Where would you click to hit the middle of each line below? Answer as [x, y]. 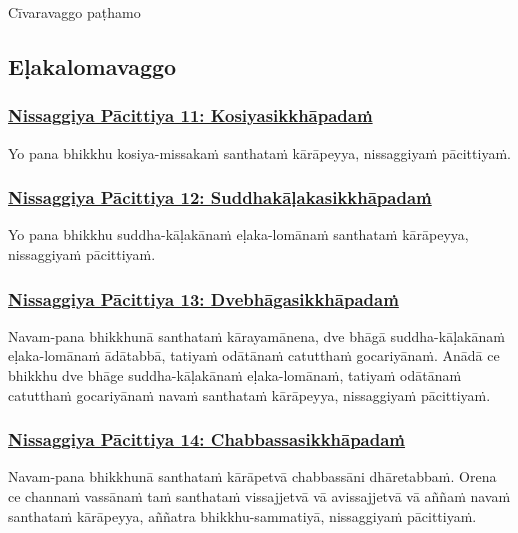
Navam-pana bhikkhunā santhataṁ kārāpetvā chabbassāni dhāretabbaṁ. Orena [252, 476]
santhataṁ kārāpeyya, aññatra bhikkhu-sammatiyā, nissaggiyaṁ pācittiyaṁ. [242, 515]
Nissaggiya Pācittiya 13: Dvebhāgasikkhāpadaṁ [203, 298]
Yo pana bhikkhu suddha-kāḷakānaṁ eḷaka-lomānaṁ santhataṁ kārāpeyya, [238, 234]
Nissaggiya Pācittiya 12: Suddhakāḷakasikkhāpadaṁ [220, 197]
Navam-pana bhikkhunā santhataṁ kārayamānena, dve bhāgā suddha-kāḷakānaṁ [256, 335]
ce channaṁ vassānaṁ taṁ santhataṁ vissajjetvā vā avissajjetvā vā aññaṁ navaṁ [259, 496]
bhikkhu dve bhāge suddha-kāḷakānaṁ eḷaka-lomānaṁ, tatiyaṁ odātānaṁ [235, 375]
